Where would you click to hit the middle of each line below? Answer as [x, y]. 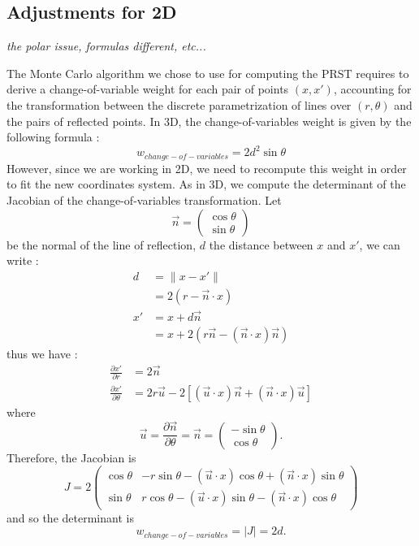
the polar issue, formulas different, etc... [106, 46]
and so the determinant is [70, 517]
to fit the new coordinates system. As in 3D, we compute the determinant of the [206, 184]
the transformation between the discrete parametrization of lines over [179, 104]
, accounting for [372, 89]
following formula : [53, 137]
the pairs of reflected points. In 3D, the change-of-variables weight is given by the [209, 121]
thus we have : [42, 354]
